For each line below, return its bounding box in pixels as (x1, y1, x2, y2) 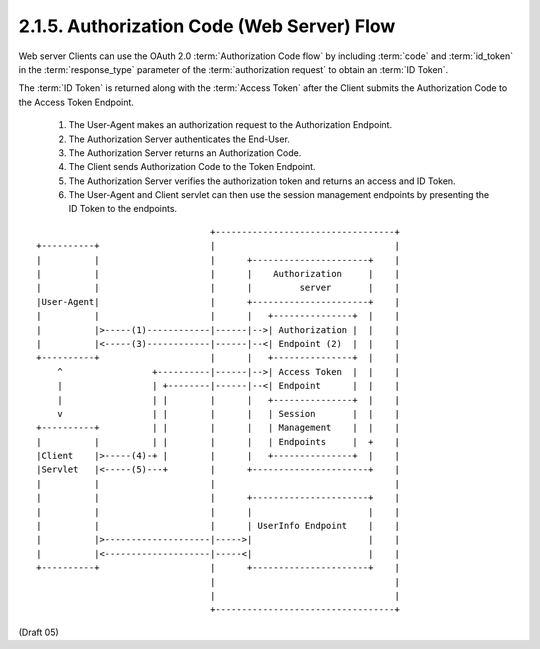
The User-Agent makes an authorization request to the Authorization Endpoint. (68, 119, 393, 131)
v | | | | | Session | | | (56, 408, 400, 419)
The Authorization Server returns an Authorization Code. (68, 146, 302, 159)
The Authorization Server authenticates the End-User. (68, 133, 290, 145)
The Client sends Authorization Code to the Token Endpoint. (68, 161, 316, 173)
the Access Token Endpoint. (18, 96, 135, 108)
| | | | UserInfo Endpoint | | (36, 520, 400, 532)
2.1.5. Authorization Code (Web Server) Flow (18, 15, 396, 37)
